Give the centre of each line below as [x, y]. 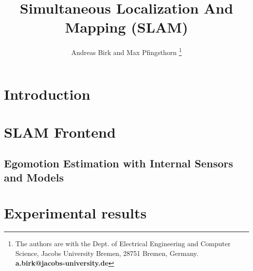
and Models [34, 177]
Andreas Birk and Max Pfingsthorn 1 [126, 51]
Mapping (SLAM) [126, 27]
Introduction [47, 94]
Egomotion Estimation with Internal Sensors [119, 163]
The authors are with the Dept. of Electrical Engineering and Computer [123, 244]
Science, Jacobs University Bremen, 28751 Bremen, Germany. [107, 253]
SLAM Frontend [60, 132]
